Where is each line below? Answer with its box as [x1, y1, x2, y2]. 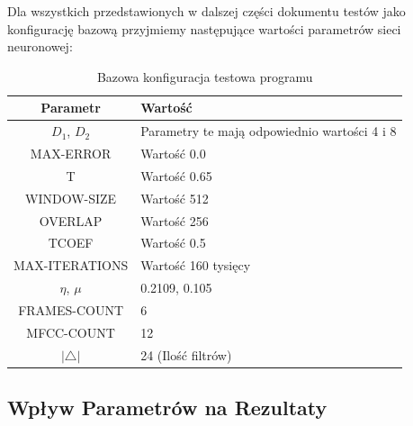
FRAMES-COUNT [18, 300, 124, 319]
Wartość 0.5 [140, 233, 206, 252]
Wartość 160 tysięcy [140, 256, 251, 275]
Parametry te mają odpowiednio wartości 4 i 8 [140, 122, 397, 140]
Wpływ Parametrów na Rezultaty [7, 394, 328, 421]
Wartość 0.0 [140, 144, 206, 163]
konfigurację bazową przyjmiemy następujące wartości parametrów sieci [7, 19, 401, 38]
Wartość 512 [140, 188, 209, 207]
